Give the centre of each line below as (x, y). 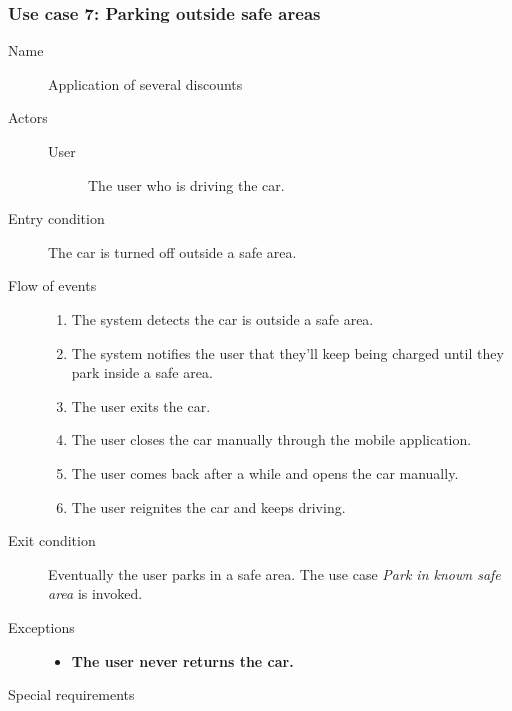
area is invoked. (95, 593)
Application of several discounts (145, 83)
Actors (28, 117)
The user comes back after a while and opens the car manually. (265, 472)
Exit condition (52, 540)
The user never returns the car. (182, 660)
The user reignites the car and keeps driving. (208, 506)
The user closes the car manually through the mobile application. (271, 439)
